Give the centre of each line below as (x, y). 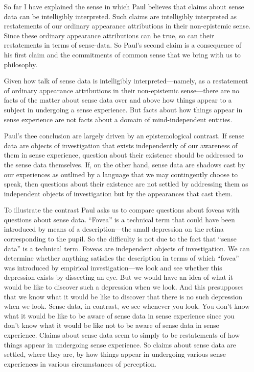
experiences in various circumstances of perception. (80, 363)
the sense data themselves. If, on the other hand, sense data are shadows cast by (125, 164)
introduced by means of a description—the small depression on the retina (114, 229)
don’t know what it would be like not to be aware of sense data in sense (112, 325)
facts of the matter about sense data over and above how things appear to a (118, 100)
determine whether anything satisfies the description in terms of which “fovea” (122, 258)
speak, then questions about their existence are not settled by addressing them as (126, 184)
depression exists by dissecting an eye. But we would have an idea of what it (119, 277)
